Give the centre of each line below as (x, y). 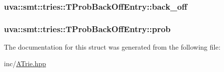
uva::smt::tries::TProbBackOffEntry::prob (87, 28)
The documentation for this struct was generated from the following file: (112, 47)
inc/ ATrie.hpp (25, 63)
